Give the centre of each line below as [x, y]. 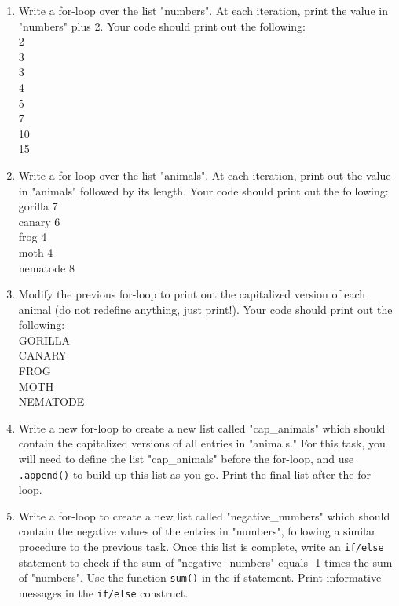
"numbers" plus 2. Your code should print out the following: [162, 26]
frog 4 [33, 237]
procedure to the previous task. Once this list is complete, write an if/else [201, 547]
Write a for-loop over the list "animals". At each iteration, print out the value [205, 175]
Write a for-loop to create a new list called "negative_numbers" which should [204, 515]
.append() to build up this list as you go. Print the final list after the [186, 474]
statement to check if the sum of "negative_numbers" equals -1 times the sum [205, 562]
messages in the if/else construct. [103, 592]
